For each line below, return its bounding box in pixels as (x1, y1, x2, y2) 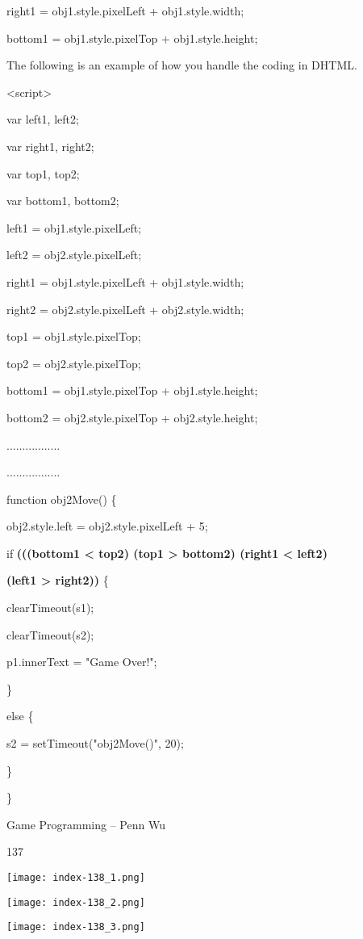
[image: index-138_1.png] (6, 872, 145, 883)
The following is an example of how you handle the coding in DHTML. (6, 57, 357, 73)
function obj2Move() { (6, 490, 117, 507)
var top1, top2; (6, 165, 80, 182)
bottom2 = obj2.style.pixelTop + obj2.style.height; (6, 409, 258, 425)
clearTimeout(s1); (6, 599, 94, 616)
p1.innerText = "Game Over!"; (6, 653, 157, 670)
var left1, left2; (6, 111, 79, 128)
